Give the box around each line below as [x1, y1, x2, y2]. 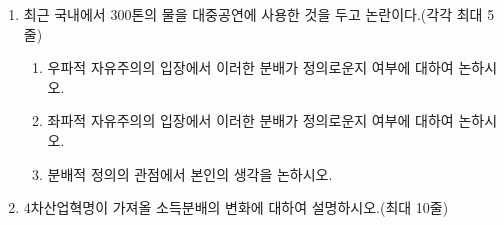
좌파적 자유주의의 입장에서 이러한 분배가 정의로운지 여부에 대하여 [47, 110, 454, 131]
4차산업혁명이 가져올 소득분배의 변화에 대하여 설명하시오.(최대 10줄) [23, 197, 449, 218]
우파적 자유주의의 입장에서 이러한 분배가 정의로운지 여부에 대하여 [47, 57, 454, 78]
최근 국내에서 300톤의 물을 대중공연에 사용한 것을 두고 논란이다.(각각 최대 [23, 4, 483, 24]
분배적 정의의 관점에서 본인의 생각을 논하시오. [47, 163, 333, 184]
